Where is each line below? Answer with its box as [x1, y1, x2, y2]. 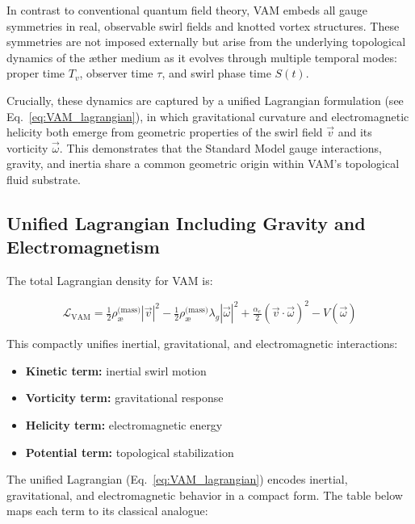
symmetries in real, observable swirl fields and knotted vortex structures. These [6, 17, 400, 34]
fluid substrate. [6, 170, 81, 187]
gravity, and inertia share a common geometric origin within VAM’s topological [6, 155, 400, 172]
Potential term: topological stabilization [25, 443, 234, 460]
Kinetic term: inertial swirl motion [25, 362, 207, 379]
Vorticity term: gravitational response [25, 389, 224, 406]
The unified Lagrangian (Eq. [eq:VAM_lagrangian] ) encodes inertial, [6, 471, 348, 488]
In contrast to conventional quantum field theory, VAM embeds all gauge [6, 2, 368, 18]
